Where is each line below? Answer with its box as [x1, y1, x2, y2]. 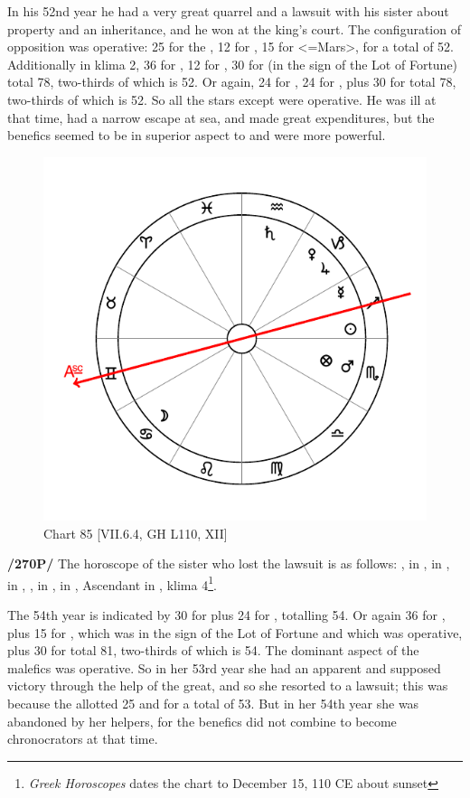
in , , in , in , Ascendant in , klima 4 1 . [7, 572, 217, 594]
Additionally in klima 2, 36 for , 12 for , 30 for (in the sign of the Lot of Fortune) [7, 54, 458, 73]
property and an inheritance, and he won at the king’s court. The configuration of [7, 19, 461, 38]
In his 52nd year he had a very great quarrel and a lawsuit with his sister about [7, 2, 449, 20]
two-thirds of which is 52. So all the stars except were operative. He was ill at [7, 89, 437, 108]
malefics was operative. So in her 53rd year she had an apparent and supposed [7, 658, 441, 677]
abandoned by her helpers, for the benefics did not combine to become [7, 711, 397, 730]
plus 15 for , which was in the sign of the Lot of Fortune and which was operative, [7, 623, 463, 642]
